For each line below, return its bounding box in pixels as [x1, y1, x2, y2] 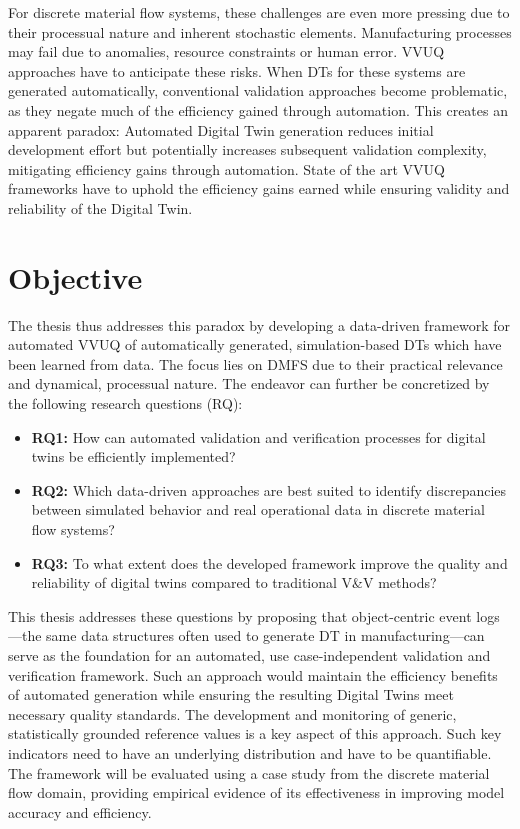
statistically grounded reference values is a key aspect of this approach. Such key [8, 723, 502, 744]
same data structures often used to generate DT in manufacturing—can [46, 625, 485, 646]
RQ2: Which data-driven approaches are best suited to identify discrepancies [31, 479, 507, 500]
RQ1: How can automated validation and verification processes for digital [31, 426, 486, 447]
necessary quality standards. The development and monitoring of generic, [8, 703, 457, 724]
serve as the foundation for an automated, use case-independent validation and [8, 644, 491, 665]
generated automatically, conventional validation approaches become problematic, [8, 80, 508, 101]
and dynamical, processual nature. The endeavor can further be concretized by [8, 373, 490, 394]
